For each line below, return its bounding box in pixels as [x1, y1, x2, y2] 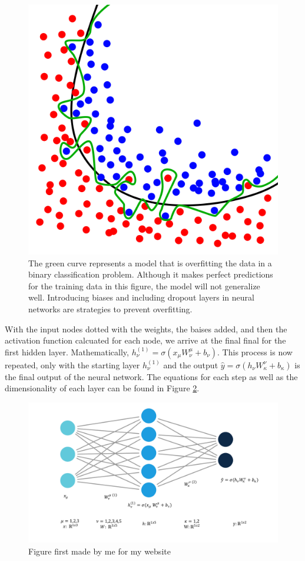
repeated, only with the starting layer [5, 358, 140, 371]
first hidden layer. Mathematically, [5, 345, 129, 358]
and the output [163, 358, 218, 371]
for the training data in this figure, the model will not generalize [28, 279, 260, 292]
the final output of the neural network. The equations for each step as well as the [5, 370, 298, 382]
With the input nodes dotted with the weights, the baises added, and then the [5, 322, 287, 335]
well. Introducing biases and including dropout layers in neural [28, 291, 254, 303]
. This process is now [217, 345, 293, 358]
